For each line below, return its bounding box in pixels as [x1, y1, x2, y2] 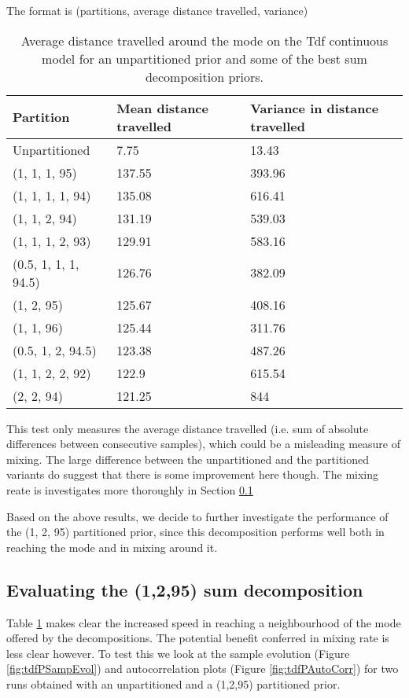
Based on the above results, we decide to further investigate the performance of [6, 508, 389, 524]
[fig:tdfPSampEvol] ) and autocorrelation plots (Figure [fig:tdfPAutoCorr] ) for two [6, 660, 399, 677]
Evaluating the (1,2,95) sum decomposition [6, 577, 363, 601]
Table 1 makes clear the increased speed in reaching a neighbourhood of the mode [6, 614, 401, 630]
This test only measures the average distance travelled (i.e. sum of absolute [6, 420, 369, 436]
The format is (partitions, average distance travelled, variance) [6, 2, 308, 18]
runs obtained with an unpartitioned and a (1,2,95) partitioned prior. [6, 675, 341, 692]
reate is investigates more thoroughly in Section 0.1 [6, 481, 253, 498]
